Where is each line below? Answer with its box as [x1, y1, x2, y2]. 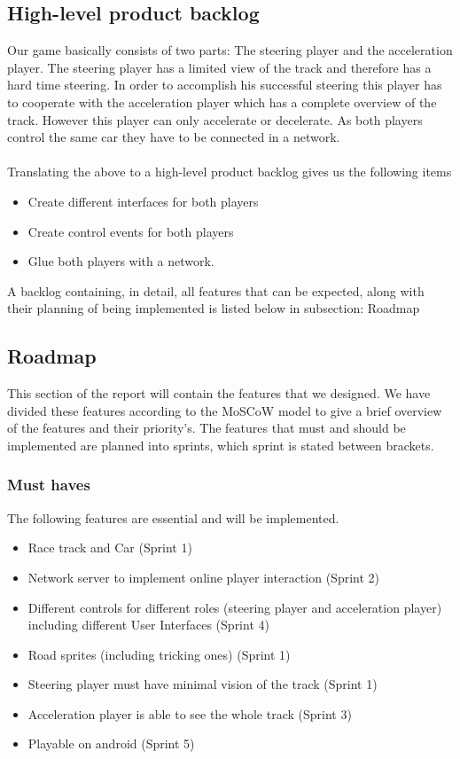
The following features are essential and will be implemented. [7, 508, 339, 527]
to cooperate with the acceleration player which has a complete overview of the [7, 92, 437, 111]
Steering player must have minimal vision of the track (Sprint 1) [27, 675, 378, 693]
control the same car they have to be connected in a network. [7, 128, 340, 146]
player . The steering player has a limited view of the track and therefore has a [7, 58, 432, 76]
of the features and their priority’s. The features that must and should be [7, 419, 406, 437]
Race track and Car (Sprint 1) [27, 538, 192, 557]
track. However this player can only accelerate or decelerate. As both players [7, 110, 423, 129]
